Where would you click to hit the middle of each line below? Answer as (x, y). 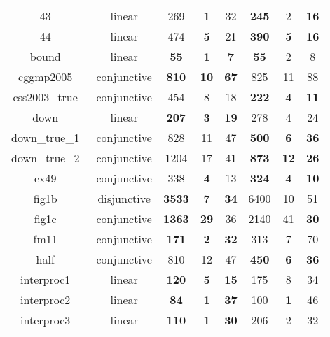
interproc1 (46, 279)
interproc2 (46, 300)
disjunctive (124, 198)
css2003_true (45, 97)
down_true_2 (46, 158)
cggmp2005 (46, 77)
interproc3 (46, 320)
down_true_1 (46, 137)
